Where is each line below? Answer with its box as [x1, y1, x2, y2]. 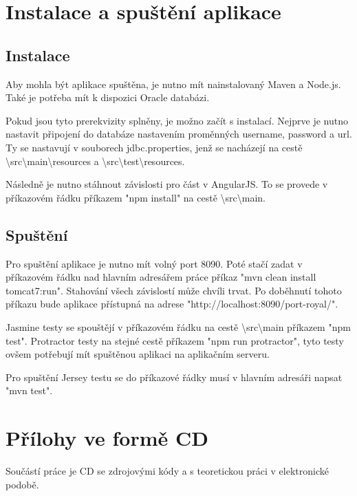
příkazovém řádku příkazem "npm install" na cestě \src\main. [6, 190, 266, 204]
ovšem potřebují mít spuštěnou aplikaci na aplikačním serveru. [6, 347, 270, 361]
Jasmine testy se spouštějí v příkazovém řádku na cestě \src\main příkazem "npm [6, 319, 351, 334]
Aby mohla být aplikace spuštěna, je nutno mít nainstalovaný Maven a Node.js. [6, 76, 341, 91]
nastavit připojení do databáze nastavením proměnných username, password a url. [6, 127, 352, 141]
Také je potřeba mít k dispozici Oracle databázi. [6, 90, 210, 105]
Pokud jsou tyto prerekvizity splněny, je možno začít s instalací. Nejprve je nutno [6, 113, 349, 127]
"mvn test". [6, 383, 53, 398]
